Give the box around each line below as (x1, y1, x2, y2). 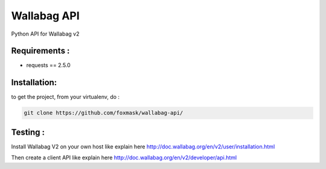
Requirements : (11, 46, 70, 56)
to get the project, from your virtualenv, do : (11, 94, 120, 101)
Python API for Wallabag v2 (11, 30, 80, 37)
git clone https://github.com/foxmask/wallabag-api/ (24, 109, 184, 116)
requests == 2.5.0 (26, 62, 71, 69)
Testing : (11, 127, 45, 137)
